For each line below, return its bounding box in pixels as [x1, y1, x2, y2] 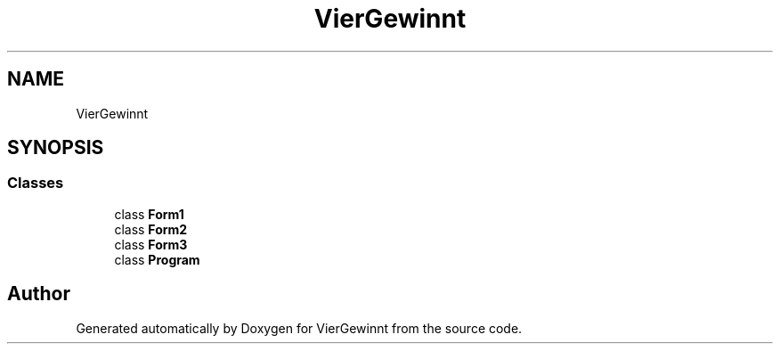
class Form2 [114, 221, 188, 237]
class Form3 [114, 236, 188, 252]
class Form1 [114, 206, 184, 222]
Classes [7, 174, 64, 192]
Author [7, 282, 70, 306]
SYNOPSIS [7, 136, 104, 159]
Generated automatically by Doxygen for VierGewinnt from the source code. [76, 320, 523, 336]
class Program [114, 251, 200, 267]
